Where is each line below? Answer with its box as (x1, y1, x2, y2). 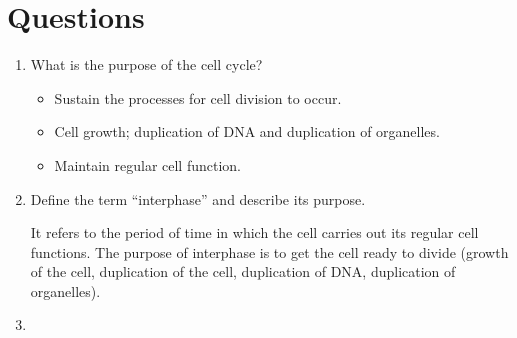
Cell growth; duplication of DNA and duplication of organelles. (54, 121, 440, 142)
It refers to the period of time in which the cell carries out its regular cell (30, 222, 479, 243)
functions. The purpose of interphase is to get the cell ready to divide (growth (30, 241, 509, 262)
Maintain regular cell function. (54, 154, 241, 175)
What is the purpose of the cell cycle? (30, 54, 263, 75)
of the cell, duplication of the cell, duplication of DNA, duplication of (30, 261, 456, 282)
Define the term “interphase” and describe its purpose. (30, 188, 366, 209)
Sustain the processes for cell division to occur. (54, 87, 342, 108)
